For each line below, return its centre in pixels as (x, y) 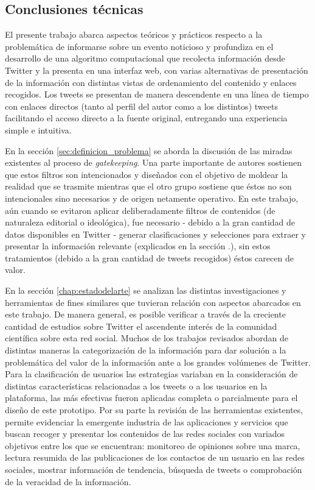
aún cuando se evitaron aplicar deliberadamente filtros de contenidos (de (140, 210)
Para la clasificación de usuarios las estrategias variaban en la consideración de (151, 374)
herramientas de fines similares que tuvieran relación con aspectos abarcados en (153, 302)
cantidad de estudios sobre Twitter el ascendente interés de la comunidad (141, 326)
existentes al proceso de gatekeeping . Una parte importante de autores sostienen (154, 162)
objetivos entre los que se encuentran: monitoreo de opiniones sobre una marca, (153, 445)
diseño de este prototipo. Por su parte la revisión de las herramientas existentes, (154, 410)
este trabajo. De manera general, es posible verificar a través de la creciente (145, 314)
